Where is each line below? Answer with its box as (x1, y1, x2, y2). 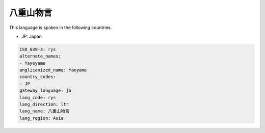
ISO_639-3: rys (19, 47, 56, 52)
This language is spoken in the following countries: (9, 25, 112, 30)
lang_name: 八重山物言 (19, 108, 70, 114)
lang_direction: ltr (19, 102, 69, 107)
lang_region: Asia (19, 115, 64, 121)
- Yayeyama (19, 60, 46, 66)
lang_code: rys (19, 95, 56, 100)
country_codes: (19, 74, 56, 80)
